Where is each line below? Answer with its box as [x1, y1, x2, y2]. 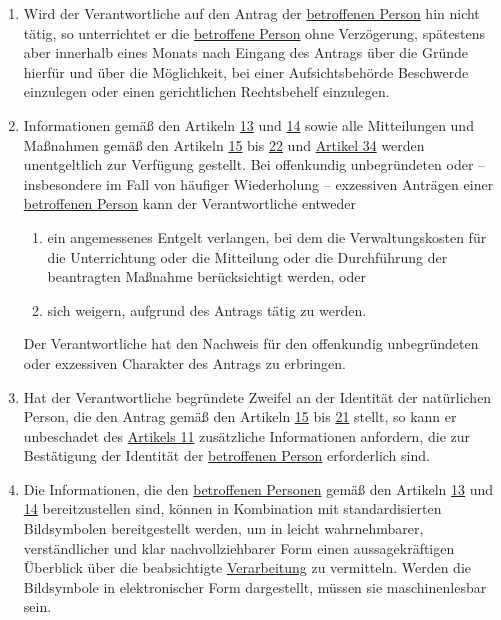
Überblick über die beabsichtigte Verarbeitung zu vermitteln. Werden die [23, 557, 471, 578]
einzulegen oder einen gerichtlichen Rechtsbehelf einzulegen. [23, 81, 390, 102]
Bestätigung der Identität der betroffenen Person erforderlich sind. [23, 445, 430, 466]
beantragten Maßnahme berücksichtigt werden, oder [47, 266, 366, 287]
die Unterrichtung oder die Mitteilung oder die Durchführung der [47, 246, 448, 267]
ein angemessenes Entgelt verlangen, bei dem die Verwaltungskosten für [47, 226, 487, 247]
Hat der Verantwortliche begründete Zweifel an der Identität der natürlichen [23, 386, 492, 407]
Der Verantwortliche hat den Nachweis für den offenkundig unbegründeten [23, 333, 479, 354]
